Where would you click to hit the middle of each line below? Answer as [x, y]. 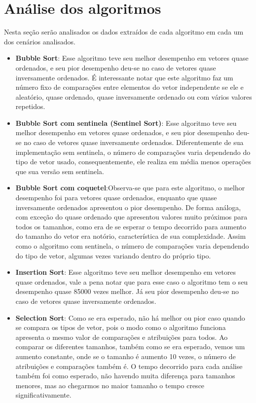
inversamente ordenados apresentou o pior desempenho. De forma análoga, [128, 207]
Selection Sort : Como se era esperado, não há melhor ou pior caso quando [130, 317]
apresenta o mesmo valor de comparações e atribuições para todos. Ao [122, 337]
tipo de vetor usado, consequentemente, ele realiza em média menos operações [133, 162]
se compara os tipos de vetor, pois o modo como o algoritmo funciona [121, 327]
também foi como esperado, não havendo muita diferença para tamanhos [125, 376]
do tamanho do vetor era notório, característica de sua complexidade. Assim [131, 236]
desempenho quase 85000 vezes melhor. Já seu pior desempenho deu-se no [127, 291]
